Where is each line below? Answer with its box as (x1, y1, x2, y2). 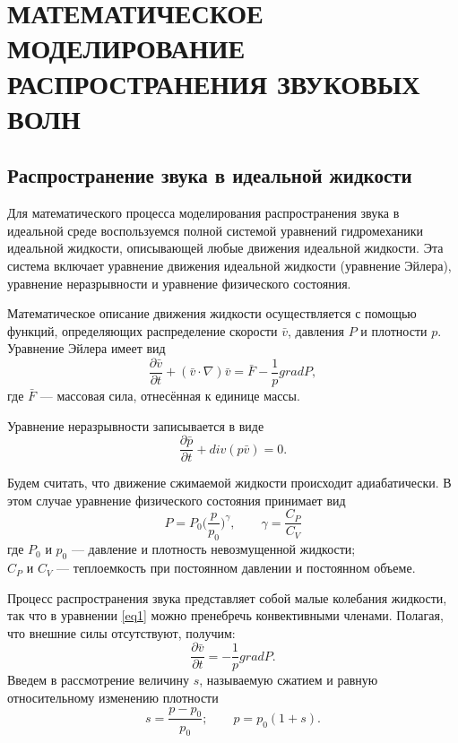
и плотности (360, 321, 428, 340)
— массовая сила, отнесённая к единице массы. (39, 385, 300, 404)
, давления (288, 321, 344, 340)
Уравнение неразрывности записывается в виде (7, 416, 264, 435)
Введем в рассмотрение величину (7, 670, 189, 689)
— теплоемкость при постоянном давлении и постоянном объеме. (56, 558, 416, 577)
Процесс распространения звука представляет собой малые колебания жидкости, (7, 588, 447, 607)
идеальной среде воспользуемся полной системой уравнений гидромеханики (7, 220, 423, 239)
